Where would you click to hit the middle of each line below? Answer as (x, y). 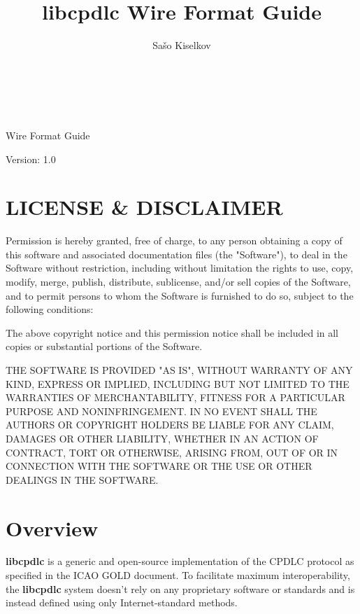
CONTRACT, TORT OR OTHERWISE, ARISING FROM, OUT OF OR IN (172, 452)
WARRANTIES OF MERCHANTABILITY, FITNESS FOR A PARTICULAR (175, 397)
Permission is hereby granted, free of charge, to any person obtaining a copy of (174, 240)
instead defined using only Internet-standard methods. (122, 602)
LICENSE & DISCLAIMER (144, 207)
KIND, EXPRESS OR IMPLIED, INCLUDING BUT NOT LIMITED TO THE (178, 383)
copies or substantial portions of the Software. (104, 346)
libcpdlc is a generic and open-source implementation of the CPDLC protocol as (180, 561)
